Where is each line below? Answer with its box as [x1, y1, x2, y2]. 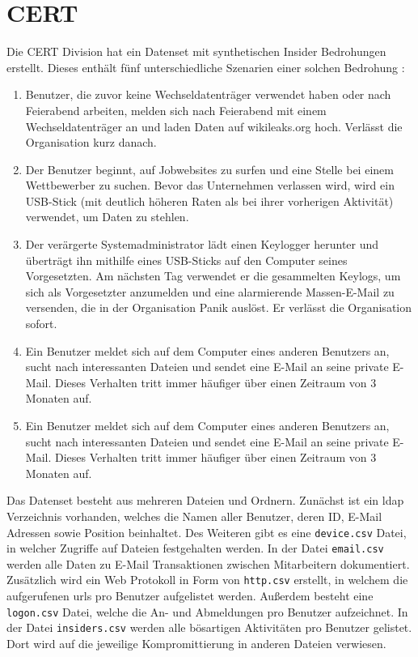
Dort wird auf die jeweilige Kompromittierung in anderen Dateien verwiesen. [6, 635, 386, 652]
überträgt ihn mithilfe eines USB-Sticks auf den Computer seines [25, 251, 348, 268]
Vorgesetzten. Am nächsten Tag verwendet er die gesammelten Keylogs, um [25, 267, 401, 284]
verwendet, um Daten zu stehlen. [25, 208, 189, 225]
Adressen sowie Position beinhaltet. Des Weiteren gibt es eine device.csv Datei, [6, 523, 407, 540]
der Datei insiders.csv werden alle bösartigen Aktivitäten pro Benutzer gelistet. [6, 619, 412, 636]
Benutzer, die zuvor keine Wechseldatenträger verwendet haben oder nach [25, 86, 391, 103]
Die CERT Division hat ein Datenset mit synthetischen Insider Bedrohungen [6, 43, 386, 60]
